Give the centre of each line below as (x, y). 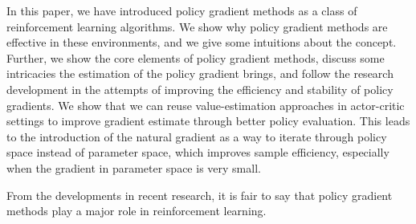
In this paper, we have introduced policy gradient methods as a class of (182, 10)
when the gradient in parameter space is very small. (134, 167)
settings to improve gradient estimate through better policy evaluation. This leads (208, 121)
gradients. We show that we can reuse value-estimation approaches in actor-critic (206, 105)
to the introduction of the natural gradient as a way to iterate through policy (197, 136)
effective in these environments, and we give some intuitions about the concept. (202, 42)
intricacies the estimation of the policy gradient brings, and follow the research (200, 73)
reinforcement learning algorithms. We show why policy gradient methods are (197, 26)
